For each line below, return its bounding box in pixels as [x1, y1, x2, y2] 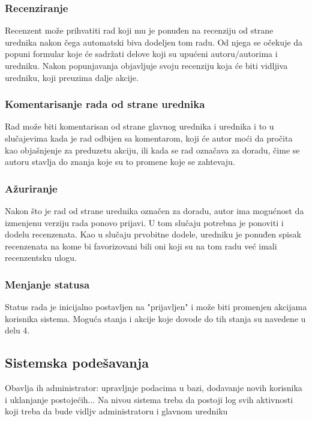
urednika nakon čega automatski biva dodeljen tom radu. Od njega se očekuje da [5, 35, 303, 48]
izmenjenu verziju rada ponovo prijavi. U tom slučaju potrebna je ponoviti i [5, 216, 284, 228]
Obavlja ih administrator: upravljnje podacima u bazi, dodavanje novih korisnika [5, 381, 302, 394]
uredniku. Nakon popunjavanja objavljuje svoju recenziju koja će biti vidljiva [5, 59, 288, 71]
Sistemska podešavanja [5, 353, 149, 372]
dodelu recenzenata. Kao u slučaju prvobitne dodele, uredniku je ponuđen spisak [5, 228, 301, 240]
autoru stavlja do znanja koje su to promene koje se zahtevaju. [5, 155, 235, 168]
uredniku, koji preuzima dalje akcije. [5, 71, 139, 83]
